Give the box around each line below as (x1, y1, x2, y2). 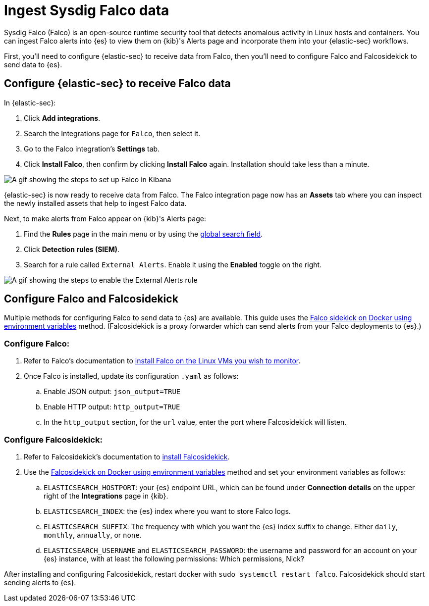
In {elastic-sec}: (4, 98, 56, 107)
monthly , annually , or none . (44, 530, 142, 539)
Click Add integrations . (24, 113, 101, 122)
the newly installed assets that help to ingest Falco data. (4, 199, 187, 207)
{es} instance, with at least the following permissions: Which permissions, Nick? (44, 554, 305, 563)
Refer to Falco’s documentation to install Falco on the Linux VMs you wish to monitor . (24, 356, 301, 365)
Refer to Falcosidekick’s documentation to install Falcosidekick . (24, 452, 230, 461)
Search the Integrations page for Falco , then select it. (24, 129, 201, 138)
